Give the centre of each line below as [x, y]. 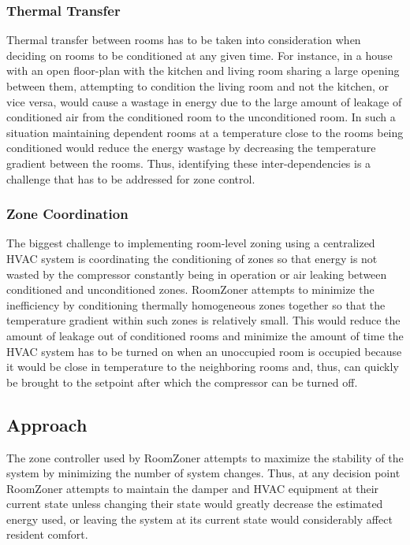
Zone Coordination [67, 214]
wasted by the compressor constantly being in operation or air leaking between [197, 274]
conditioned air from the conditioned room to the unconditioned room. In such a [201, 117]
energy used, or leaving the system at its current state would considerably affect [199, 519]
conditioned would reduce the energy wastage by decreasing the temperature [191, 148]
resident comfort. [47, 534]
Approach [47, 424]
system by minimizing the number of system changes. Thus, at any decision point [203, 473]
